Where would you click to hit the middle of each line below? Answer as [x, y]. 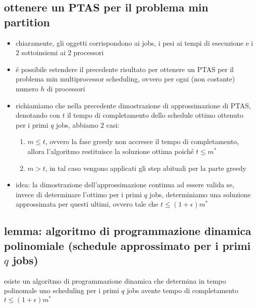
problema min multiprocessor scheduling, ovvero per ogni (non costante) [125, 79]
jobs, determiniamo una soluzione [200, 194]
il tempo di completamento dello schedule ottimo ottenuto [155, 115]
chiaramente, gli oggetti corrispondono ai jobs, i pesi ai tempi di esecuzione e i [134, 42]
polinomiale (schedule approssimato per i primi [128, 245]
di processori [66, 88]
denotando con [38, 115]
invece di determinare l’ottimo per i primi [79, 194]
